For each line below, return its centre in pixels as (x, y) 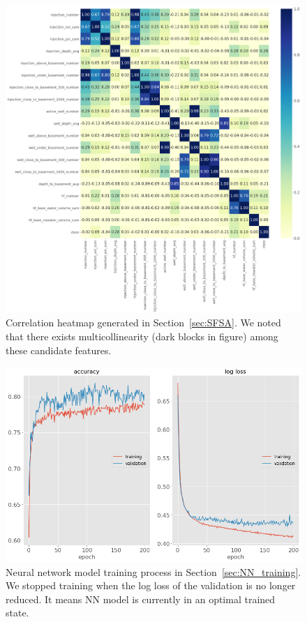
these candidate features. (59, 350)
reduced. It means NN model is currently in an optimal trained (141, 599)
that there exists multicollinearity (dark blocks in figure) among (142, 336)
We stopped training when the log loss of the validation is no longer (151, 585)
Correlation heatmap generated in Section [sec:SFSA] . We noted (143, 323)
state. (17, 613)
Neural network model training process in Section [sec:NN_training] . (153, 571)
